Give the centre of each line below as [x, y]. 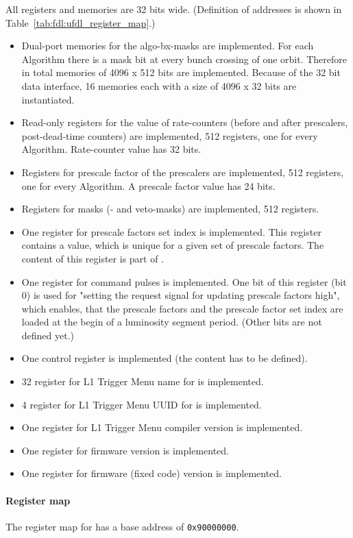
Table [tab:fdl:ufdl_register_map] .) [81, 22]
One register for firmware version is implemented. [125, 450]
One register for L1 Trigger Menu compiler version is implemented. [162, 427]
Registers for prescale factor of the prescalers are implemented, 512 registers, [183, 172]
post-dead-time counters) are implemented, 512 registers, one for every [170, 135]
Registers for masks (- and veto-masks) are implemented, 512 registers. [170, 209]
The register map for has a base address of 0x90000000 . [122, 526]
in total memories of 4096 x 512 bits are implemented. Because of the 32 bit [181, 72]
